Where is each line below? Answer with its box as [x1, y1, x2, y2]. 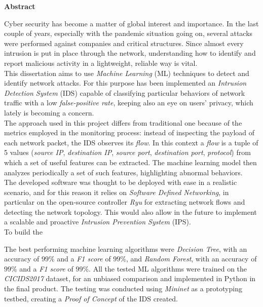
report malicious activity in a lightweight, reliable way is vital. [4, 57, 198, 68]
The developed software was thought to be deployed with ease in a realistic [4, 177, 237, 187]
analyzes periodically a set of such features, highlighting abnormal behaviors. [4, 167, 243, 177]
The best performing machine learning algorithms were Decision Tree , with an [4, 243, 247, 254]
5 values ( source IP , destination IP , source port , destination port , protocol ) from [4, 147, 251, 158]
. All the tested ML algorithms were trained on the [89, 263, 247, 274]
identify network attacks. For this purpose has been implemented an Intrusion [4, 78, 247, 88]
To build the [4, 226, 43, 237]
